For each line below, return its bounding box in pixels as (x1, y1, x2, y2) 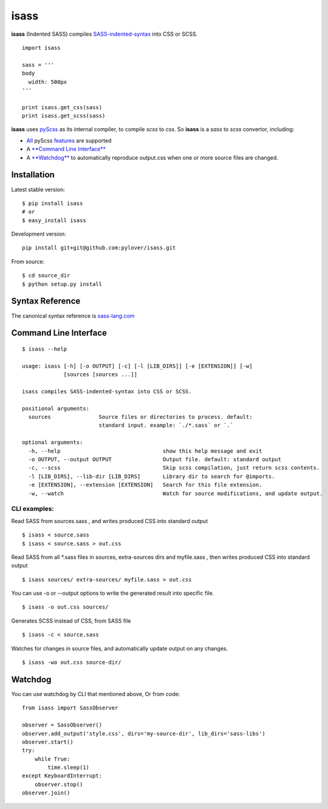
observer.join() (22, 790, 70, 796)
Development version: (11, 231, 66, 238)
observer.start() (22, 738, 73, 745)
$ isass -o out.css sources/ (22, 604, 109, 611)
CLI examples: (11, 504, 55, 513)
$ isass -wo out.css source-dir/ (22, 659, 121, 666)
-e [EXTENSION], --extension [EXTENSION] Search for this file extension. (28, 481, 262, 489)
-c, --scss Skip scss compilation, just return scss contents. (28, 464, 320, 472)
